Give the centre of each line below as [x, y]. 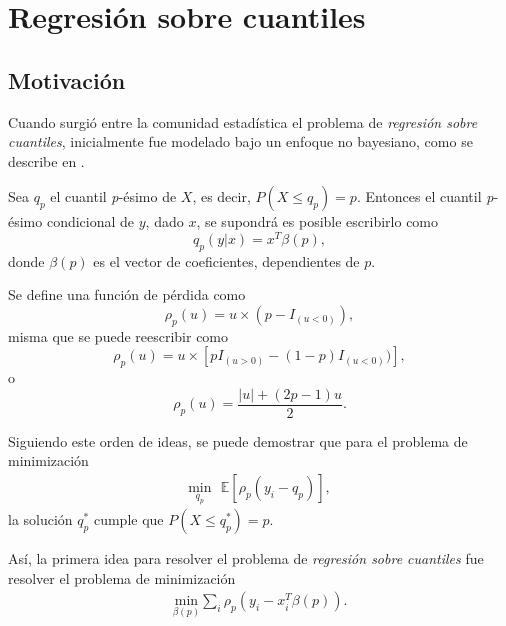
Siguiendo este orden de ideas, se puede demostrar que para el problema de [238, 440]
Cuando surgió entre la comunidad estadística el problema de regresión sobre [243, 121]
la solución [40, 519]
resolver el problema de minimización [122, 577]
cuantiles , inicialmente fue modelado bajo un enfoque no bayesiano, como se [240, 141]
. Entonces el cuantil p [425, 196]
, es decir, [221, 196]
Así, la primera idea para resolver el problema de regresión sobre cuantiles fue [246, 558]
